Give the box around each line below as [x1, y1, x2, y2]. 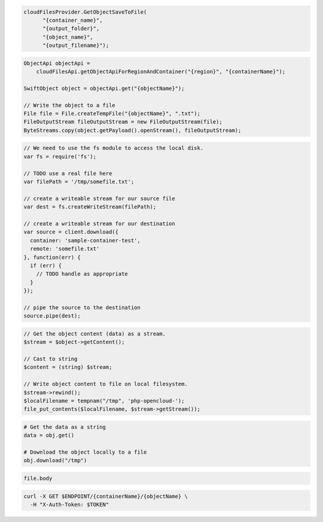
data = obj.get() [23, 432, 75, 439]
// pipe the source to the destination [23, 304, 141, 311]
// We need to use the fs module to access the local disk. [23, 144, 204, 152]
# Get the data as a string [23, 423, 106, 430]
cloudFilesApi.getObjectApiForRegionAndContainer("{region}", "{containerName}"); [36, 68, 286, 75]
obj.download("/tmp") [23, 457, 87, 464]
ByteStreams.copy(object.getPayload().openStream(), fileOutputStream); [23, 126, 242, 134]
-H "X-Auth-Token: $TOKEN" [30, 501, 109, 508]
